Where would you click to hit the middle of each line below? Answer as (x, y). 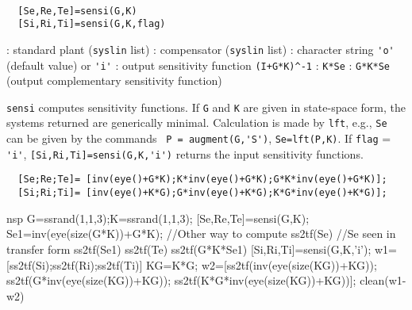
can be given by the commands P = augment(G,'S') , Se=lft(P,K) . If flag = (199, 138)
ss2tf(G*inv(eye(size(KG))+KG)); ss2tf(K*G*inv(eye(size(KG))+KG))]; (181, 280)
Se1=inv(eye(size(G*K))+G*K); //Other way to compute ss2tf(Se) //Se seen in (201, 233)
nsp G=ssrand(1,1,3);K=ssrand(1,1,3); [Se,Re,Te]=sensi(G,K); (158, 218)
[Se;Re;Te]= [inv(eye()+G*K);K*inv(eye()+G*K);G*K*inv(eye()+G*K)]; (202, 180)
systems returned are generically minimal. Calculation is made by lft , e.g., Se (197, 122)
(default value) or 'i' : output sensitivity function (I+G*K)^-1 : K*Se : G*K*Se (198, 65)
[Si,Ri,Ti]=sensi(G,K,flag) (92, 24)
